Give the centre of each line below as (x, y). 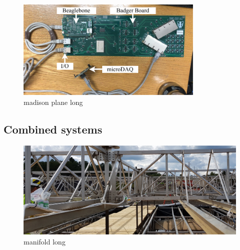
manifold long (45, 241)
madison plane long (53, 102)
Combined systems (53, 129)
